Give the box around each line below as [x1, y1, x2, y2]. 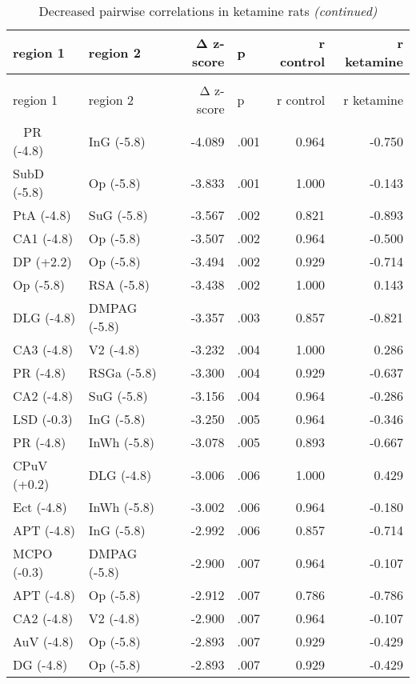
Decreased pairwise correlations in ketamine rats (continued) [38, 2, 378, 20]
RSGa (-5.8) [88, 363, 157, 382]
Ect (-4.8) [13, 498, 67, 516]
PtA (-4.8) [13, 206, 71, 224]
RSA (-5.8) [88, 275, 150, 294]
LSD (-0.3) [13, 410, 73, 428]
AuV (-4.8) [13, 632, 74, 650]
